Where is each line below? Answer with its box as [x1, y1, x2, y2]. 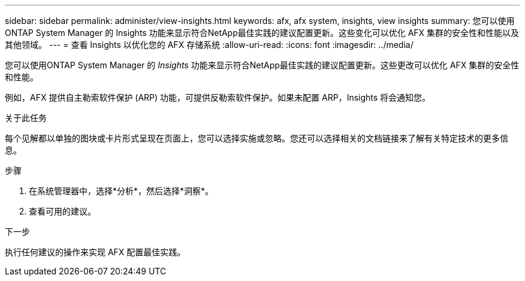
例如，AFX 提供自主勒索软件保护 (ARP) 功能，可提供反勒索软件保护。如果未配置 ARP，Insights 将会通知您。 [5, 92, 431, 102]
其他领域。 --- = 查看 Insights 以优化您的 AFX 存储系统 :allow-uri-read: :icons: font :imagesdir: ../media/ [5, 40, 414, 50]
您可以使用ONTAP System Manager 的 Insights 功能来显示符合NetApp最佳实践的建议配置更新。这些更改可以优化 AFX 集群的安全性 [5, 60, 520, 70]
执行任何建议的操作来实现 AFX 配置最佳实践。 [5, 247, 186, 257]
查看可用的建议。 [29, 206, 96, 216]
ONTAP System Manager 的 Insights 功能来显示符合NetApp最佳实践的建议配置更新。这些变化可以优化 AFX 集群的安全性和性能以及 [5, 28, 520, 38]
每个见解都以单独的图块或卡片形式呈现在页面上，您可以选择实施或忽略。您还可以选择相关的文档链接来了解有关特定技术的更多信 [5, 133, 508, 143]
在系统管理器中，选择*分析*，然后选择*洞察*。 [29, 186, 214, 196]
